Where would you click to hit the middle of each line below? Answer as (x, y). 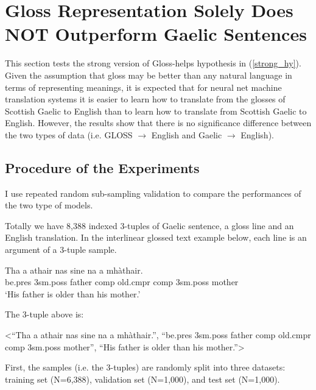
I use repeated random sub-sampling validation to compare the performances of (153, 193)
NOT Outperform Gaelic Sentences (156, 34)
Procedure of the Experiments (102, 167)
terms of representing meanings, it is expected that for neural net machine (143, 87)
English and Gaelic (187, 134)
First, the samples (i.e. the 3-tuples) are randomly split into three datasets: (145, 367)
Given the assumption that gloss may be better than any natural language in (149, 75)
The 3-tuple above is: (44, 314)
